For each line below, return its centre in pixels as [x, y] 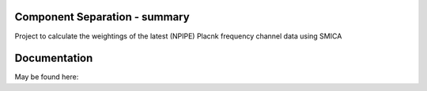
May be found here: [47, 77]
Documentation [54, 58]
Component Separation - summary [102, 17]
